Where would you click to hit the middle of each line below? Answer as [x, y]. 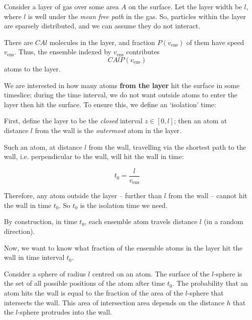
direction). [20, 231]
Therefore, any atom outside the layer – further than [83, 195]
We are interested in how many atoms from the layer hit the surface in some [122, 85]
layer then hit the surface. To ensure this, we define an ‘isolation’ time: [110, 104]
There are [19, 42]
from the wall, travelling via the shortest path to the [167, 147]
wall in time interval [34, 257]
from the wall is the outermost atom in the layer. [108, 130]
